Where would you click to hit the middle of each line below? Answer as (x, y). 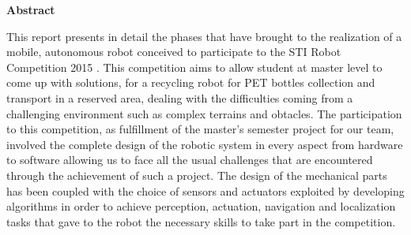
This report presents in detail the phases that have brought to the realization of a (204, 36)
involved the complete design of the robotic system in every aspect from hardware (205, 144)
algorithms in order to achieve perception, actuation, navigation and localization (201, 206)
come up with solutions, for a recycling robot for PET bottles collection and (191, 82)
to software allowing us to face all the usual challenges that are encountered (190, 160)
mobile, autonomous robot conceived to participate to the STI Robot (174, 52)
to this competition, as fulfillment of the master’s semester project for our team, (200, 129)
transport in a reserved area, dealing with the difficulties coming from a (180, 97)
